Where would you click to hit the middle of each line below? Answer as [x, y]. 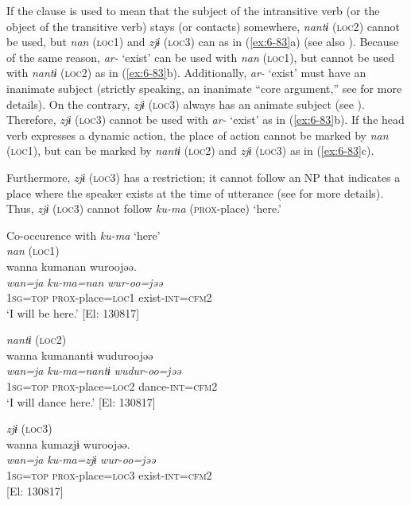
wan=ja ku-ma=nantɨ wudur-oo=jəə [94, 370]
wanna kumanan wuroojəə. [72, 266]
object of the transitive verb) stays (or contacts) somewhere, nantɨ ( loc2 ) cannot [203, 26]
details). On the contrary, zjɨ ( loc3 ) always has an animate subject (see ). [186, 104]
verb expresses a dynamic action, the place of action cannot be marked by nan [198, 135]
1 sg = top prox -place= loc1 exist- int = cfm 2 [109, 297]
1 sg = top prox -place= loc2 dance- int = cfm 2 [112, 386]
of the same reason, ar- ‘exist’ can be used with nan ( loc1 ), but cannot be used [201, 57]
